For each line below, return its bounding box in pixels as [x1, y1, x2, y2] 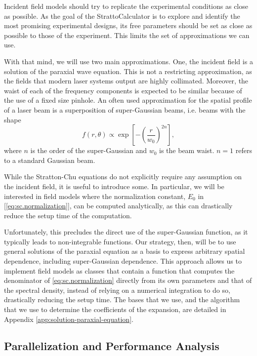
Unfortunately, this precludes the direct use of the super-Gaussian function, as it [4, 227, 248, 237]
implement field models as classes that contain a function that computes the [4, 265, 235, 276]
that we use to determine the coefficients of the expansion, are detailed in [4, 304, 226, 315]
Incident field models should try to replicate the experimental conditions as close [4, 1, 248, 11]
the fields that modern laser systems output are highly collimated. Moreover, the [4, 76, 249, 86]
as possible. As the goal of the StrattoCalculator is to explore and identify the [4, 10, 240, 21]
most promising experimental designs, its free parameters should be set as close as [4, 20, 253, 31]
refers [235, 145, 252, 156]
